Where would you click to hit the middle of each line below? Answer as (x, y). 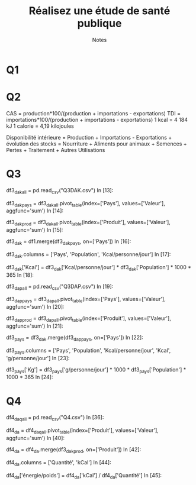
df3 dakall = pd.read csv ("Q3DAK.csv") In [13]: (60, 191)
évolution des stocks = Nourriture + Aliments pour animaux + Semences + (97, 144)
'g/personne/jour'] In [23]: (38, 358)
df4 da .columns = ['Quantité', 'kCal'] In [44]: (59, 463)
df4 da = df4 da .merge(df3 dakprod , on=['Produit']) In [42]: (74, 450)
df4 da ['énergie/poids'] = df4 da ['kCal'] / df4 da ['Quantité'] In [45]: (84, 476)
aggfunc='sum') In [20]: (35, 307)
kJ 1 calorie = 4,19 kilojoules (40, 126)
